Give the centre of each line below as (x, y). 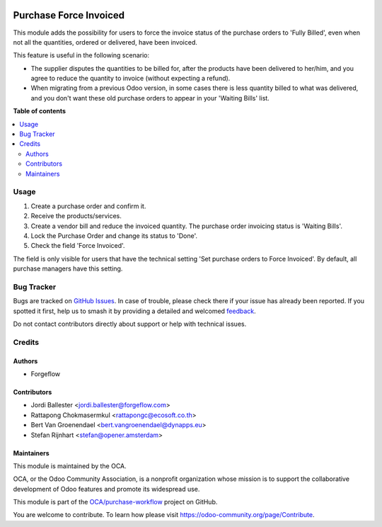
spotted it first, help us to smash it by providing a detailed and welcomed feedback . (134, 311)
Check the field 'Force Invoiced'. (78, 246)
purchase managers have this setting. (68, 268)
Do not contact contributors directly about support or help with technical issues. (130, 324)
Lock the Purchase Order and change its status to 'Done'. (114, 236)
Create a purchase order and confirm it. (88, 206)
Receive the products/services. (76, 216)
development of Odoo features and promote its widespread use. (106, 489)
